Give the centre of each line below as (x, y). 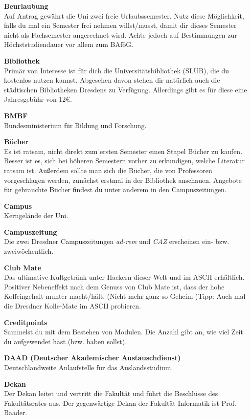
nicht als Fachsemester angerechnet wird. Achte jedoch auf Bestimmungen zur (121, 34)
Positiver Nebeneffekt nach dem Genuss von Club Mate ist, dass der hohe (114, 286)
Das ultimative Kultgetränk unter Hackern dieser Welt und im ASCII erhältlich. (124, 277)
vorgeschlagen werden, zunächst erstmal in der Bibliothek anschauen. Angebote (123, 180)
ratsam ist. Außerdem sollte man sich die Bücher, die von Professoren (108, 170)
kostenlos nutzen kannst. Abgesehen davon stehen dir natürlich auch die (112, 80)
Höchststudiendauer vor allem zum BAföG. (69, 44)
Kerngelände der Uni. (36, 215)
